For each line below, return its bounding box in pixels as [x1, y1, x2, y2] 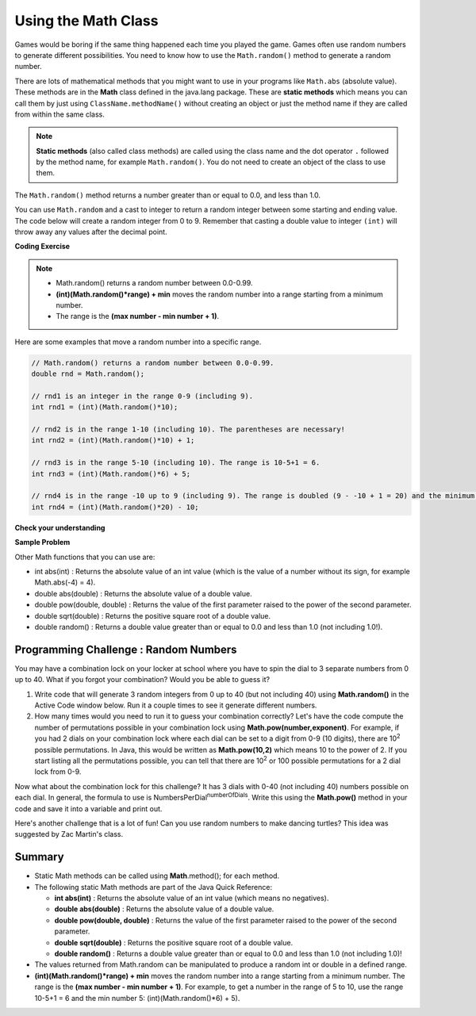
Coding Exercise [14, 242, 71, 251]
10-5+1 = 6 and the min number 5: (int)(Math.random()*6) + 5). [34, 993, 240, 1003]
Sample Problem [14, 538, 71, 547]
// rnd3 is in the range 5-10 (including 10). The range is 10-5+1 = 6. [31, 458, 321, 467]
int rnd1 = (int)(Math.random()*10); [31, 403, 178, 412]
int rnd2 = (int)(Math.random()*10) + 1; [31, 436, 195, 445]
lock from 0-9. [34, 767, 82, 776]
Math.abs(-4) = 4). [34, 577, 96, 587]
